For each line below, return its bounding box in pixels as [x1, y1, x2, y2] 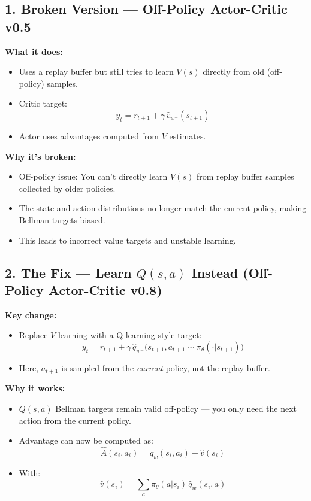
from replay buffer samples [196, 170, 294, 183]
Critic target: [19, 97, 67, 110]
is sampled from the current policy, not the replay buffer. [61, 361, 270, 374]
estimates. [169, 129, 206, 142]
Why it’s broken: [5, 150, 76, 162]
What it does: [5, 45, 63, 57]
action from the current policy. [19, 414, 131, 426]
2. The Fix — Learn [5, 263, 132, 281]
